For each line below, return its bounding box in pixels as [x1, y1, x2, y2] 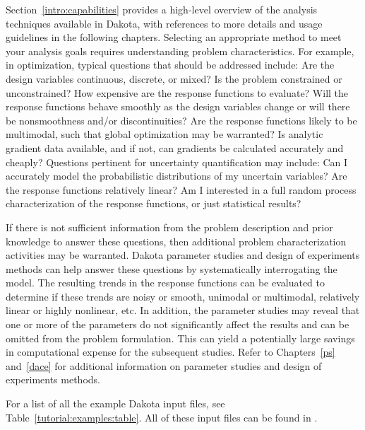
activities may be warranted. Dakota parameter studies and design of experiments [6, 248, 360, 262]
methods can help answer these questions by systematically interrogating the [6, 261, 337, 276]
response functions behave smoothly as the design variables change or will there [6, 99, 350, 114]
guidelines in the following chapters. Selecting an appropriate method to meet [6, 30, 342, 45]
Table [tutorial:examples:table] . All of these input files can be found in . [6, 409, 318, 424]
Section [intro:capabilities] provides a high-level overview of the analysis [6, 2, 318, 16]
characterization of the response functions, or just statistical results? [6, 196, 301, 211]
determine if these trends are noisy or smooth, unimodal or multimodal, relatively [6, 289, 360, 303]
